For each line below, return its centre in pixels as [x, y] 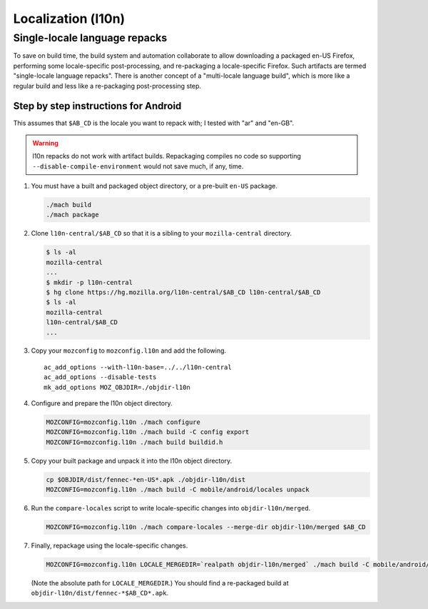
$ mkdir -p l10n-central [90, 282]
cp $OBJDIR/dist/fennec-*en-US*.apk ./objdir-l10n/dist [146, 479]
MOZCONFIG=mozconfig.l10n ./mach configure [123, 422]
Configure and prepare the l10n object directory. [102, 403]
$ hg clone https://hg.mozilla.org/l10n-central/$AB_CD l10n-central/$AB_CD [183, 292]
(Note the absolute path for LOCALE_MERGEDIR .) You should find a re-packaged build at [160, 583]
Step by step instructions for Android [97, 106]
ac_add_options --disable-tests [100, 377]
